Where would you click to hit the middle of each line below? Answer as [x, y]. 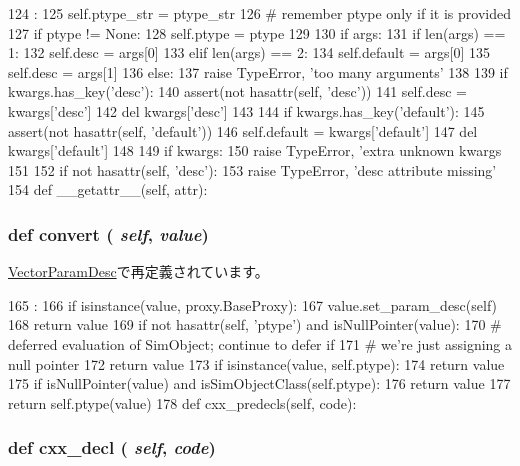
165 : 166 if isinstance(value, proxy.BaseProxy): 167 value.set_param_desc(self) [253, 304]
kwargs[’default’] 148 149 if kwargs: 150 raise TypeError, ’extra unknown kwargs [255, 150]
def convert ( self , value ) [108, 233]
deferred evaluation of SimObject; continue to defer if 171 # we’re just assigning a [260, 343]
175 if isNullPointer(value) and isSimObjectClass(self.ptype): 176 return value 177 [259, 383]
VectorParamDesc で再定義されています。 [138, 271]
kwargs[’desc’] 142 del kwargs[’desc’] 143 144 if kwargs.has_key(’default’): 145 [246, 110]
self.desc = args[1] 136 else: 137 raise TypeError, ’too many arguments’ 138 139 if [258, 71]
